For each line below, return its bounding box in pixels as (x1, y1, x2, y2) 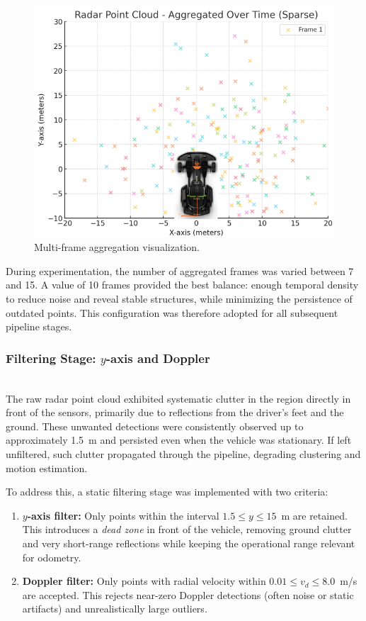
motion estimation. (6, 460, 88, 475)
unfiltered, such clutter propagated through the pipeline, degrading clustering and (6, 447, 361, 461)
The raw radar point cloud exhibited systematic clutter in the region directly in (6, 391, 351, 405)
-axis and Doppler (105, 349, 210, 367)
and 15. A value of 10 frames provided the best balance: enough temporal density (6, 277, 359, 292)
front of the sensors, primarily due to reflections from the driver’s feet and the (6, 405, 344, 420)
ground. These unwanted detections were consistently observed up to (6, 418, 304, 433)
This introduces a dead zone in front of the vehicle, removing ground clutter (22, 522, 352, 537)
